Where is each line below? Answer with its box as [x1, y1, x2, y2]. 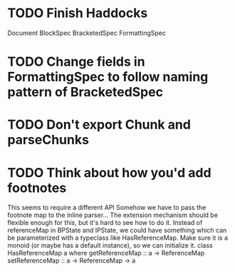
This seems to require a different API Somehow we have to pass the [7, 203, 207, 212]
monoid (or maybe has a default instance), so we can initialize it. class [7, 241, 213, 250]
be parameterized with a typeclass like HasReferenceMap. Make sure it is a [7, 233, 229, 242]
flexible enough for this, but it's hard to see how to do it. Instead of [7, 218, 203, 227]
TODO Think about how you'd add [7, 164, 211, 181]
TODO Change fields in [7, 54, 145, 70]
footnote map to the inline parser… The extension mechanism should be [7, 211, 219, 219]
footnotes [7, 180, 67, 196]
